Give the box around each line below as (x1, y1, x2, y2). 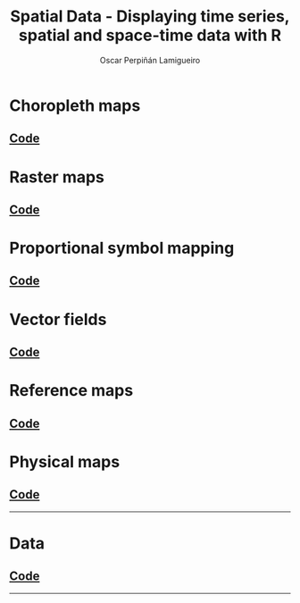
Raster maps (9, 167, 105, 187)
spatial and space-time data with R (18, 25, 282, 46)
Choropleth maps (9, 96, 141, 115)
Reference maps (9, 381, 134, 401)
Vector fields (9, 309, 107, 330)
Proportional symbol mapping (9, 239, 235, 258)
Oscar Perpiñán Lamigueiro (99, 54, 201, 65)
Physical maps (9, 451, 121, 472)
